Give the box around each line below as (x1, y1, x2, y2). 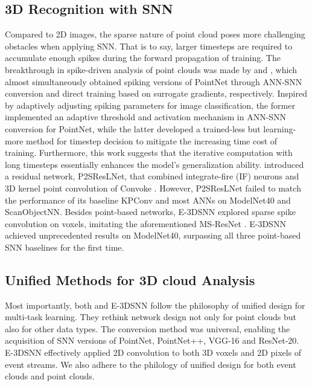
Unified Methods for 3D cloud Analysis (5, 270, 255, 289)
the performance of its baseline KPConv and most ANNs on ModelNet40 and (5, 193, 291, 206)
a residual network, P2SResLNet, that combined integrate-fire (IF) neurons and (5, 170, 299, 182)
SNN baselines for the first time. (5, 240, 124, 253)
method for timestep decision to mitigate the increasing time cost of (26, 134, 278, 147)
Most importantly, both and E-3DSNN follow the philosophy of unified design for (5, 298, 305, 311)
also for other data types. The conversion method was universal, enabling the (5, 322, 290, 335)
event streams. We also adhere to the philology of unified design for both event (5, 358, 296, 370)
